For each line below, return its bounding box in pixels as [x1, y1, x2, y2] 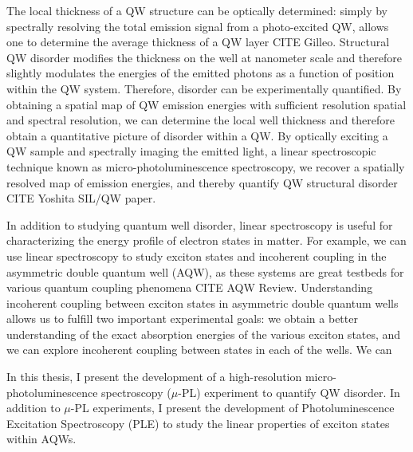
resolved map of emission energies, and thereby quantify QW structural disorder [6, 174, 398, 191]
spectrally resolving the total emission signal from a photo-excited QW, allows [6, 18, 389, 34]
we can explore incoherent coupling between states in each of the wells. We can [6, 341, 392, 358]
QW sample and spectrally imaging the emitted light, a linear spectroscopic [6, 143, 376, 159]
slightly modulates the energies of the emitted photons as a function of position [6, 65, 395, 81]
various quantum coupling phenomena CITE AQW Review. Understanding [6, 279, 373, 296]
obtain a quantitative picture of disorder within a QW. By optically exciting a [6, 127, 388, 143]
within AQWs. [6, 430, 77, 447]
